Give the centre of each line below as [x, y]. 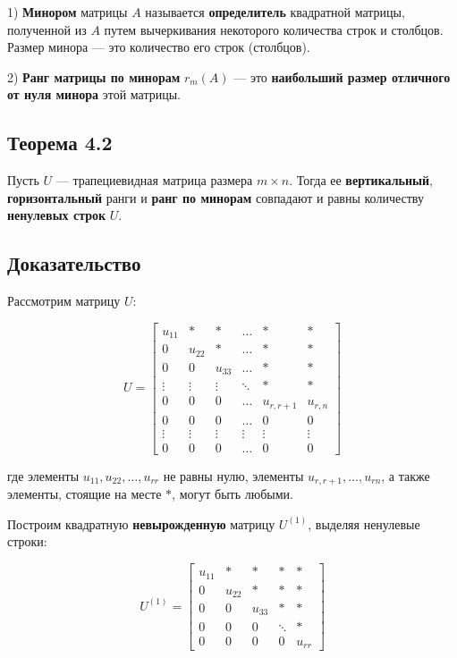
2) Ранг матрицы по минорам [94, 76]
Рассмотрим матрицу [64, 301]
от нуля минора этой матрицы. [94, 94]
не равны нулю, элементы [233, 475]
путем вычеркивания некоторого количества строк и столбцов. [274, 29]
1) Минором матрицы [68, 12]
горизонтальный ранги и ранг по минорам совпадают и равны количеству [216, 197]
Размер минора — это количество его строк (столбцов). [159, 47]
